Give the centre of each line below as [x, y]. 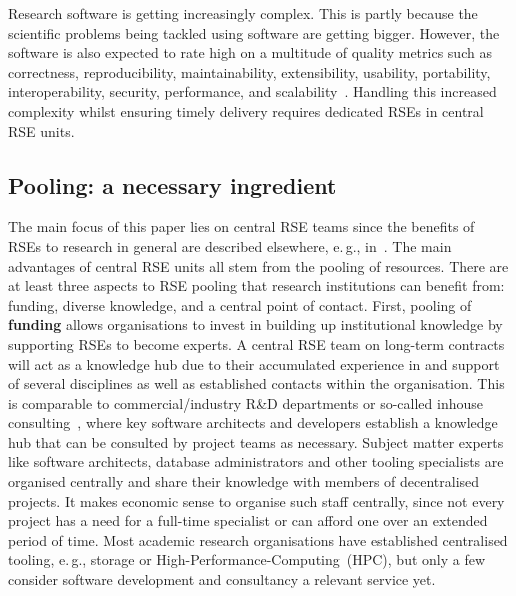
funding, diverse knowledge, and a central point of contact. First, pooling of [240, 304]
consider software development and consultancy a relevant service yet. [222, 579]
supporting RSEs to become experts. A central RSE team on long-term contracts [256, 343]
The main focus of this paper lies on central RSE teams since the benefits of [241, 226]
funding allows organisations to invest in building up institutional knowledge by [255, 324]
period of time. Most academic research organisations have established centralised [258, 539]
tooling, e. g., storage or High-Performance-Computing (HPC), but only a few [247, 559]
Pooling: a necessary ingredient [172, 184]
